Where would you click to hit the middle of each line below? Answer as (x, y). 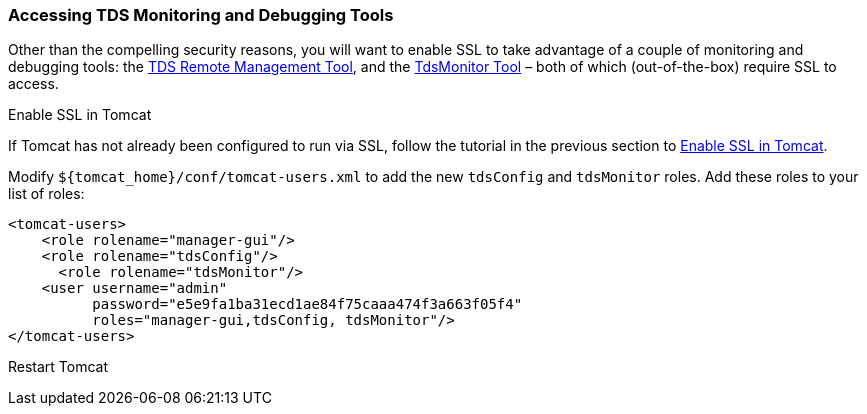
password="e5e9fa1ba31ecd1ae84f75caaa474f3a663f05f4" (307, 304)
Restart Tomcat (58, 367)
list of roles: (46, 194)
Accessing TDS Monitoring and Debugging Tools (201, 15)
